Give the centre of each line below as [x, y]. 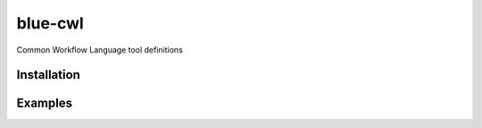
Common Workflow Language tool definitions [100, 50]
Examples [45, 104]
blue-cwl [50, 23]
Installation [48, 75]
